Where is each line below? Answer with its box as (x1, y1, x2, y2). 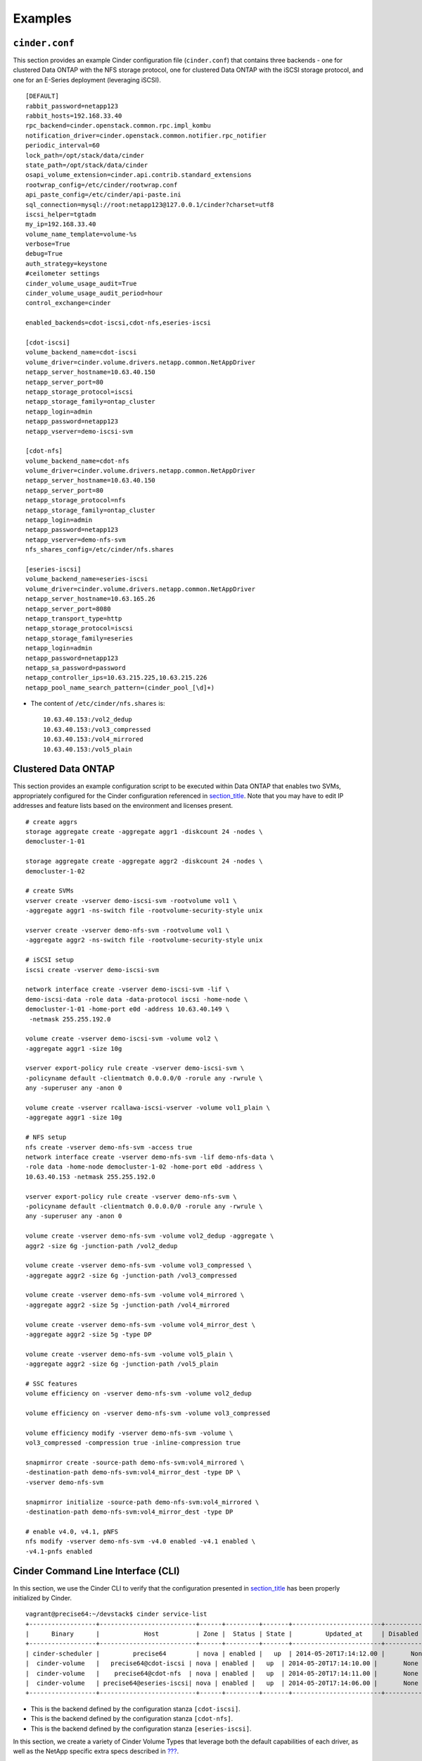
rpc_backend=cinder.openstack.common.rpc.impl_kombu (25, 122, 211, 130)
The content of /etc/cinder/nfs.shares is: (30, 699, 165, 708)
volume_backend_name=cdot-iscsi (25, 349, 137, 356)
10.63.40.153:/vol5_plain (43, 745, 133, 753)
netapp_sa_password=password (25, 664, 126, 672)
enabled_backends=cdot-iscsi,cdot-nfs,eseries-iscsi (25, 319, 211, 327)
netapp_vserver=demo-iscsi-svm (25, 427, 134, 435)
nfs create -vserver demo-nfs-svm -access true (25, 1143, 193, 1151)
